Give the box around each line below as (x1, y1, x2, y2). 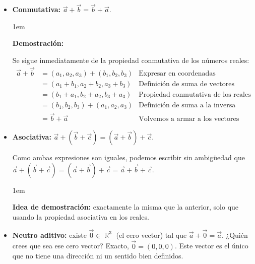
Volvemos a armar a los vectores (139, 115, 239, 123)
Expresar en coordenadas (139, 70, 216, 77)
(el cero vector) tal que (116, 229, 187, 240)
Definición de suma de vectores (139, 80, 234, 88)
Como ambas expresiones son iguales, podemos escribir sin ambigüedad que (12, 152, 245, 163)
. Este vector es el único (174, 240, 248, 251)
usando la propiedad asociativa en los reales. (12, 211, 149, 222)
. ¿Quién (221, 229, 248, 240)
